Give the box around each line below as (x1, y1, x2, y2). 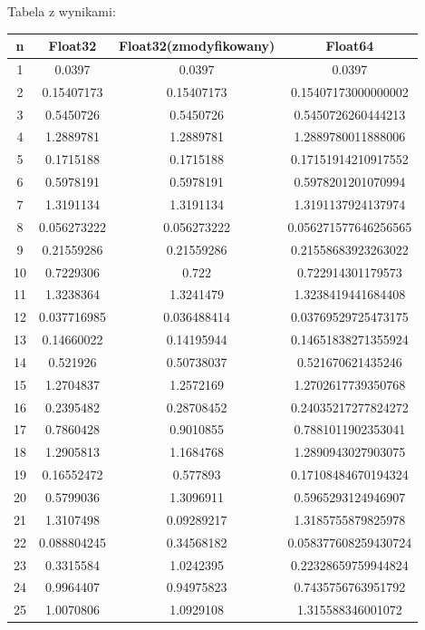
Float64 (325, 36, 374, 55)
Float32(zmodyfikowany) (118, 36, 275, 55)
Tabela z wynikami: (7, 2, 116, 20)
